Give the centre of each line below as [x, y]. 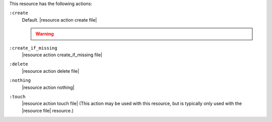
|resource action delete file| [51, 71]
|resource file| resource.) [48, 110]
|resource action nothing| [48, 87]
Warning [45, 34]
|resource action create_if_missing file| [62, 55]
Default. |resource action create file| [59, 20]
